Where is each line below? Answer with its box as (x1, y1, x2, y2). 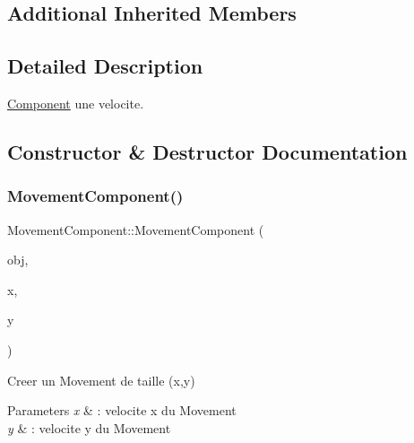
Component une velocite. (7, 93, 144, 112)
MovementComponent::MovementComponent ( (7, 220, 264, 239)
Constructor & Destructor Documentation (7, 137, 408, 165)
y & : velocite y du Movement (7, 418, 171, 437)
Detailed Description (7, 52, 203, 80)
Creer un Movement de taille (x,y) (7, 370, 195, 389)
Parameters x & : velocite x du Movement (7, 401, 237, 420)
